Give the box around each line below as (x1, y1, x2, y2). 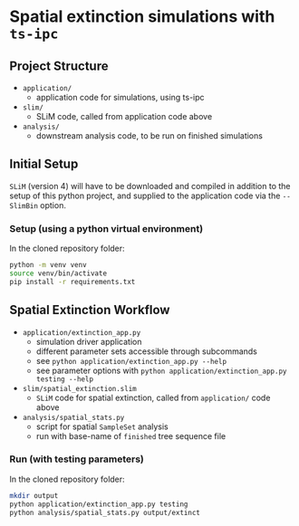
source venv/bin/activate (9, 269, 107, 278)
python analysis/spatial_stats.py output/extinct (9, 508, 201, 517)
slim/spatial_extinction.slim (22, 384, 138, 393)
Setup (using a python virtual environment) (9, 222, 204, 234)
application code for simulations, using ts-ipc (35, 92, 206, 102)
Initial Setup (9, 157, 79, 172)
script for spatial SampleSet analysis (35, 421, 169, 432)
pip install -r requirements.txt (9, 277, 136, 286)
